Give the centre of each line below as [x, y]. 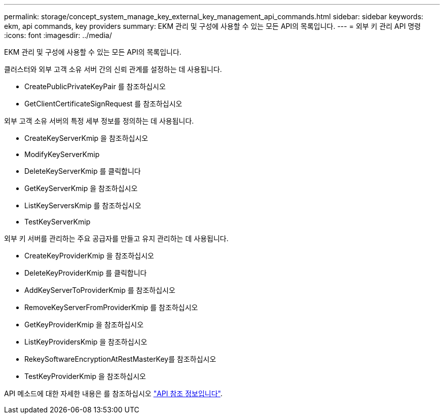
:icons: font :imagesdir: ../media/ [58, 35]
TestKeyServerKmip [58, 222]
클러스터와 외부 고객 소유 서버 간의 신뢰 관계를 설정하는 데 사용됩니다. [113, 69]
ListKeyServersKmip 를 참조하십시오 [83, 205]
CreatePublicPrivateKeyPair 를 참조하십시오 [95, 86]
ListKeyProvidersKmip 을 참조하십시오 [86, 342]
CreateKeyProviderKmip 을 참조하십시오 [89, 256]
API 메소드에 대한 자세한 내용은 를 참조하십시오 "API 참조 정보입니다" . [113, 393]
